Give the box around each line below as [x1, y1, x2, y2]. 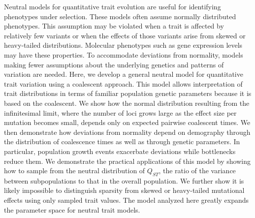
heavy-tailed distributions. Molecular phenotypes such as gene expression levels [4, 40, 243, 50]
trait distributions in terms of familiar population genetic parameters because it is [4, 88, 252, 98]
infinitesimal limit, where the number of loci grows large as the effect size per [4, 107, 237, 118]
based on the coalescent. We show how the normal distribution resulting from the [4, 97, 250, 108]
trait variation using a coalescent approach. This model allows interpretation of [4, 78, 243, 89]
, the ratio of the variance [159, 165, 236, 176]
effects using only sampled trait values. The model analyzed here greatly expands [4, 195, 249, 205]
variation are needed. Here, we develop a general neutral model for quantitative [4, 69, 243, 79]
